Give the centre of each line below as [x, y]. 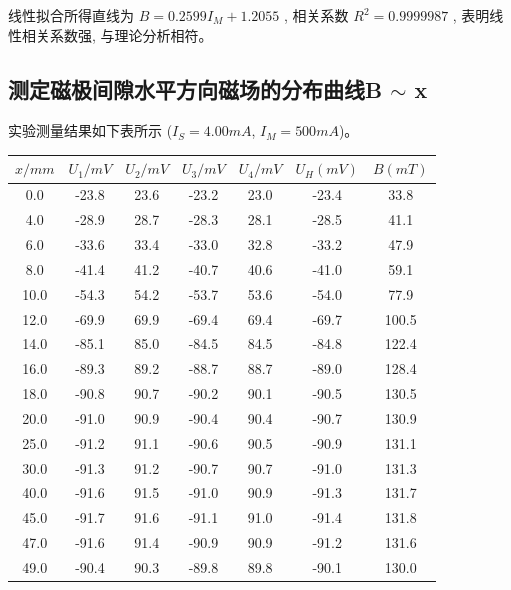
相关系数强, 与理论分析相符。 [117, 34]
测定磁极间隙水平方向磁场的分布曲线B [195, 88]
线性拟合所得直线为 [71, 15]
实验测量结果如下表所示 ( [90, 130]
